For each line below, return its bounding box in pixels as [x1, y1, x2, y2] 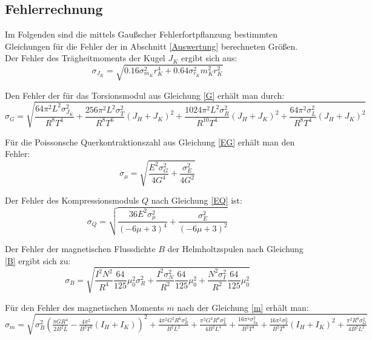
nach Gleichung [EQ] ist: [151, 194, 242, 207]
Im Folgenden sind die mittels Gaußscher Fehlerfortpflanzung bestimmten [5, 28, 278, 41]
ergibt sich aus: [181, 52, 237, 64]
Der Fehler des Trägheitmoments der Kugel [5, 52, 165, 64]
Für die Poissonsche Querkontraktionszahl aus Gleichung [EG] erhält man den [5, 135, 295, 148]
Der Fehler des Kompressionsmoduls [5, 194, 139, 207]
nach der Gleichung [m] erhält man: [177, 301, 309, 313]
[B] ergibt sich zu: [5, 254, 71, 267]
